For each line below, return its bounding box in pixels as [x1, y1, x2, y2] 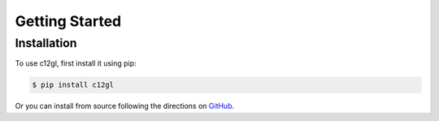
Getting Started [15, 12, 122, 30]
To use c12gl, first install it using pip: [15, 58, 137, 68]
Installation [15, 36, 77, 50]
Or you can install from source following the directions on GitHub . [15, 102, 235, 111]
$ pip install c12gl [32, 80, 114, 89]
